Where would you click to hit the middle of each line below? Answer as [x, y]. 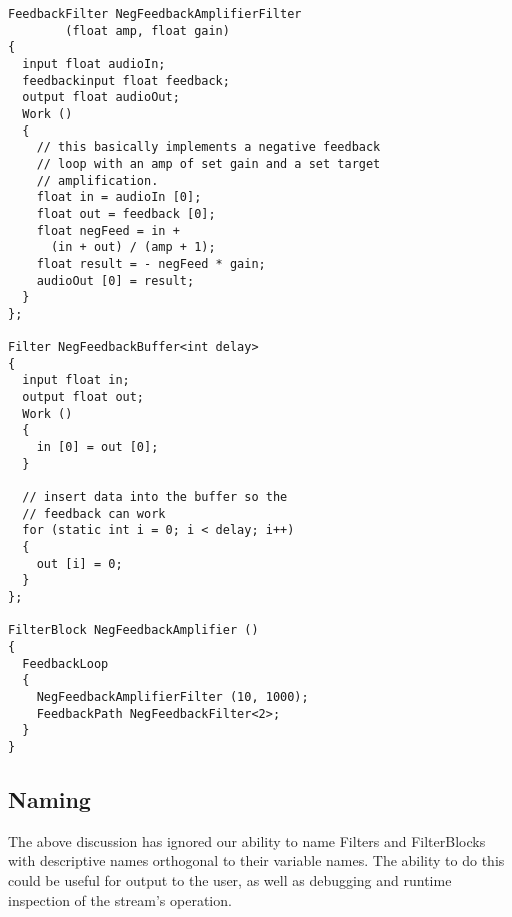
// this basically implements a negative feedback [208, 147]
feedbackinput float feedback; [126, 80]
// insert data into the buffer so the [155, 497]
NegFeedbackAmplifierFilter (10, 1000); [172, 696]
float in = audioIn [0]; [119, 197]
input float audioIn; [94, 63]
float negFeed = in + [108, 230]
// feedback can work [94, 513]
